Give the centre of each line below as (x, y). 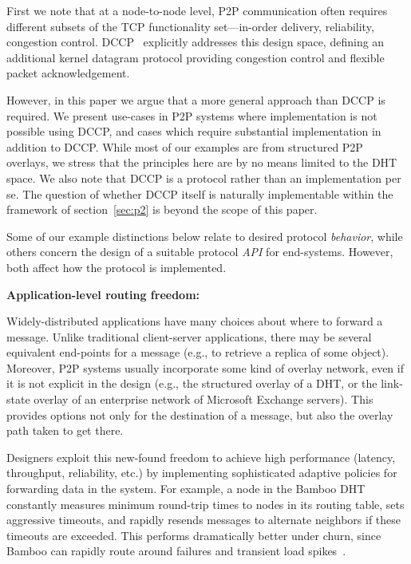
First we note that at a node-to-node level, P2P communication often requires (197, 10)
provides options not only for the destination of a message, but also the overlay (200, 414)
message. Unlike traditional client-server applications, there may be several (189, 336)
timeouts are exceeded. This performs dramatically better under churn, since (194, 535)
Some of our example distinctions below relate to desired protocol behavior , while (205, 236)
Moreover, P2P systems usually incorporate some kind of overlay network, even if (205, 367)
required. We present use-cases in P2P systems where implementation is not (192, 115)
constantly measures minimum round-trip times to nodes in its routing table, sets (205, 504)
